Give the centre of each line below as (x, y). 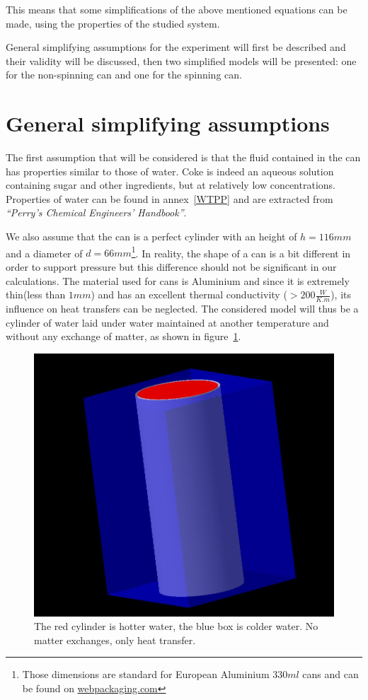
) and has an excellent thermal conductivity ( (189, 294)
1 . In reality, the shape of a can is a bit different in (241, 252)
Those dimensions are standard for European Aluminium (146, 674)
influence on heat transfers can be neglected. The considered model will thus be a (182, 308)
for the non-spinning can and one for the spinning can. (124, 75)
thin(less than (36, 294)
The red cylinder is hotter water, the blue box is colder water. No (176, 626)
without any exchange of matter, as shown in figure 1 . (123, 336)
